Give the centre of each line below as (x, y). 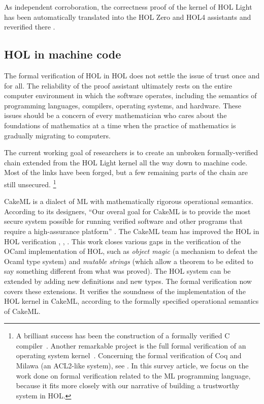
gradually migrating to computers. (57, 135)
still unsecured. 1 (30, 183)
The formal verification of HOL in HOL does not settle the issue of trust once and (132, 75)
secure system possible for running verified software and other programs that (123, 221)
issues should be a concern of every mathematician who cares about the (115, 115)
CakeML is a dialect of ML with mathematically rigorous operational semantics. (129, 201)
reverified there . (30, 27)
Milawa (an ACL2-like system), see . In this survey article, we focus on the (132, 366)
